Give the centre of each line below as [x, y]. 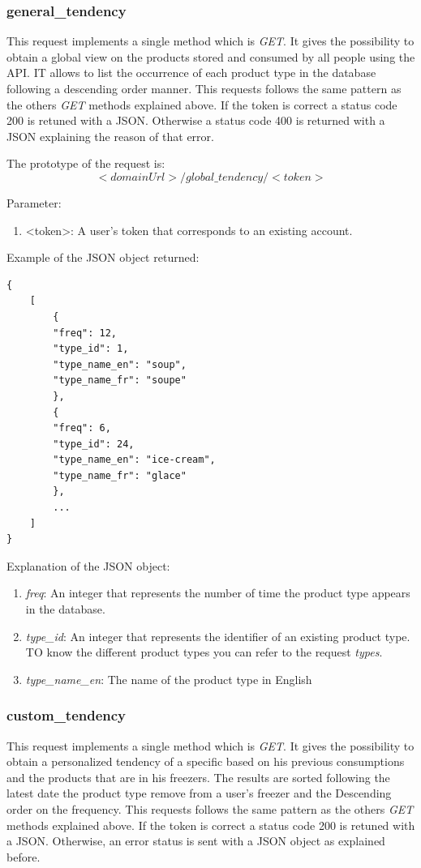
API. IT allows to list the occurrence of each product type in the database [191, 73]
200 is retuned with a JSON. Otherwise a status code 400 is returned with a [196, 120]
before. [24, 856]
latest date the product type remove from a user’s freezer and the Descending [199, 793]
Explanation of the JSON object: [88, 565]
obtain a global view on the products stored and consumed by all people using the [211, 56]
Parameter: [34, 202]
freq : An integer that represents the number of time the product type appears [218, 593]
